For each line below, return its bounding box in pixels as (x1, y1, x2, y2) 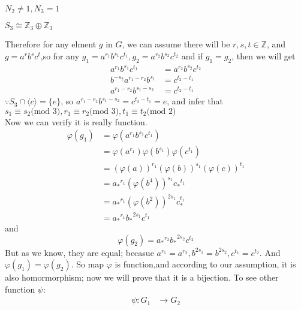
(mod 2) (146, 107, 176, 116)
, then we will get (231, 50, 296, 62)
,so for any (40, 50, 80, 62)
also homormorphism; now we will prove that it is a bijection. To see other (5, 271, 279, 284)
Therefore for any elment (5, 38, 97, 50)
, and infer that (167, 95, 224, 107)
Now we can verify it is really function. (5, 115, 148, 128)
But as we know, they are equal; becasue (5, 246, 154, 258)
